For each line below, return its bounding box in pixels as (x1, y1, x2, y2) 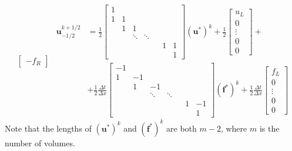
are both (166, 122, 197, 134)
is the (259, 122, 280, 134)
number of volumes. (5, 136, 75, 149)
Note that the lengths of (5, 122, 92, 134)
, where (220, 122, 247, 134)
